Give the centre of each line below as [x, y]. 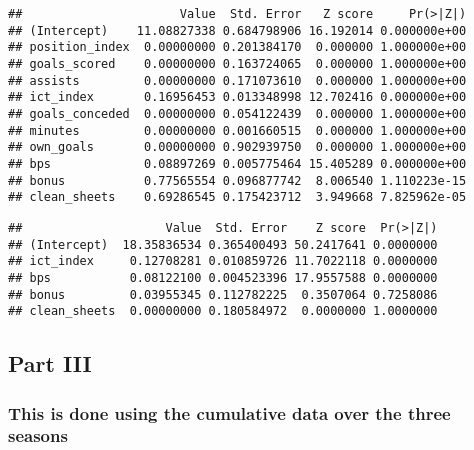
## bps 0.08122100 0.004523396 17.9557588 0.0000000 [223, 277]
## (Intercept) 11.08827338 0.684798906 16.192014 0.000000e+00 [237, 30]
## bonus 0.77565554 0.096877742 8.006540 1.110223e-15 [237, 180]
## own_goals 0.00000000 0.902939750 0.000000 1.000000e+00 [237, 147]
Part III [50, 363]
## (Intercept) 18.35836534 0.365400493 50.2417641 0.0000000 [223, 244]
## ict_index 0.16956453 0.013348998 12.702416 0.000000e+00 [237, 97]
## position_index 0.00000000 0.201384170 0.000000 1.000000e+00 [237, 47]
